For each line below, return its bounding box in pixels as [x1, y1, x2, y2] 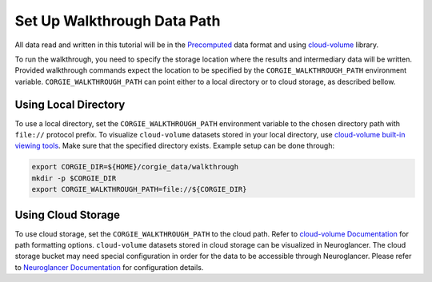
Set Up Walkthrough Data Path [14, 12, 221, 30]
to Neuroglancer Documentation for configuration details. [14, 262, 204, 272]
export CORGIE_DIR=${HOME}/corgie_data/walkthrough [31, 162, 239, 172]
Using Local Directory [14, 97, 126, 111]
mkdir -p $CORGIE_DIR [31, 173, 117, 183]
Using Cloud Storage [14, 208, 120, 221]
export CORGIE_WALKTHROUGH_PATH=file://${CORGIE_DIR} [31, 185, 247, 194]
